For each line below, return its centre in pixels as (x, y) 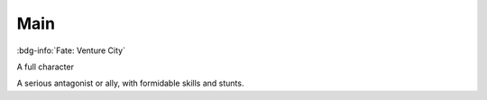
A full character (45, 67)
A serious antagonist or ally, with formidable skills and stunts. (130, 83)
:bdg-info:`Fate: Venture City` (71, 50)
